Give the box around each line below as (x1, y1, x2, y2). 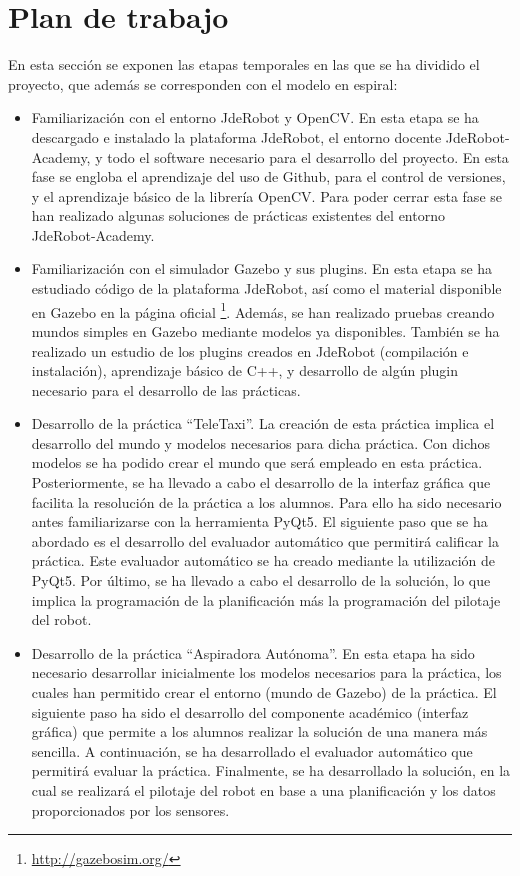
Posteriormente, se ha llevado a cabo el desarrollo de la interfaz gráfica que (31, 472, 491, 493)
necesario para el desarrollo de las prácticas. (31, 379, 301, 400)
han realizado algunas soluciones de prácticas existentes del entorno (31, 205, 445, 226)
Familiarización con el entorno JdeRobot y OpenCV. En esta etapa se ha (31, 107, 479, 128)
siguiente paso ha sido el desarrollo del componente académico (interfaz (31, 701, 469, 722)
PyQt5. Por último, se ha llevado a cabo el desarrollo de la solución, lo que (31, 570, 491, 591)
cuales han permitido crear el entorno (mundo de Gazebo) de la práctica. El (31, 682, 497, 702)
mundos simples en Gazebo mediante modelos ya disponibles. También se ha (31, 320, 500, 341)
